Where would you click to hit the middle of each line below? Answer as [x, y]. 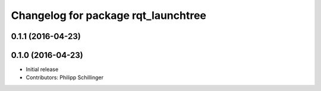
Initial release [42, 69]
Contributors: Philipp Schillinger [65, 77]
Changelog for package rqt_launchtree [109, 15]
